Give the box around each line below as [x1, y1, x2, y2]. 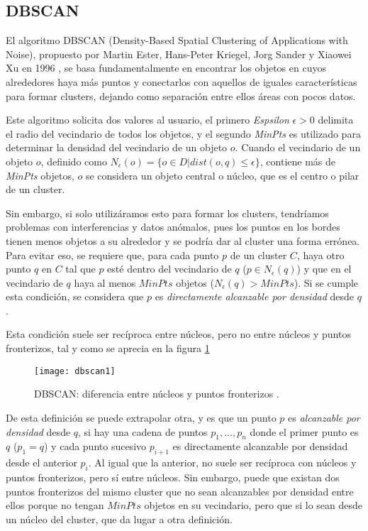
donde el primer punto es [250, 424, 359, 439]
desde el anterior [6, 455, 77, 470]
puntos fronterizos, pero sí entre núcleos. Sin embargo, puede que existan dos [6, 469, 340, 484]
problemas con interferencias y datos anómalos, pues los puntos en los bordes [6, 219, 340, 234]
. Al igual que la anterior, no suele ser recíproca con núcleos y [88, 455, 357, 470]
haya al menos [74, 275, 136, 290]
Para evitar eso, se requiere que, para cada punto [6, 247, 219, 262]
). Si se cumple [294, 275, 359, 290]
